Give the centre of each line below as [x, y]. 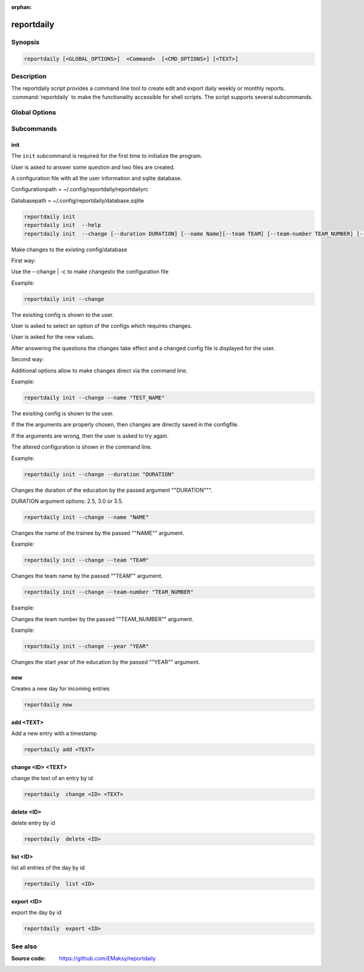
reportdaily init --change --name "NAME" [86, 517]
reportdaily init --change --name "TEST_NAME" [94, 397]
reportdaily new [48, 705]
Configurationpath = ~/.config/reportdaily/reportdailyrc [80, 189]
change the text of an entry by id [52, 778]
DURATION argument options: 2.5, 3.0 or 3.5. [67, 501]
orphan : [22, 7]
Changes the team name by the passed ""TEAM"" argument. [87, 576]
